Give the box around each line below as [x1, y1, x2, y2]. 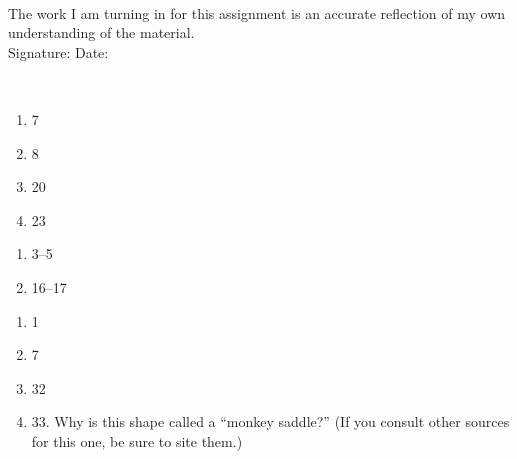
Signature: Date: [8, 41, 109, 62]
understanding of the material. [8, 22, 195, 43]
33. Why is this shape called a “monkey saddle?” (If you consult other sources [31, 411, 510, 432]
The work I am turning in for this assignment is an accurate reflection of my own [8, 2, 506, 23]
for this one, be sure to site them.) [31, 430, 243, 451]
